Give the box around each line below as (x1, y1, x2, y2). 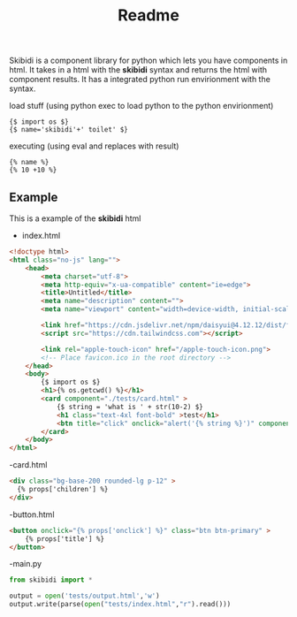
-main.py (9, 559, 42, 569)
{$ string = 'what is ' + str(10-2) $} (56, 402, 203, 411)
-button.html (9, 509, 55, 520)
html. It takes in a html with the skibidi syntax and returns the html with (9, 65, 268, 75)
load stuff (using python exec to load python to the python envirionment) (9, 101, 274, 111)
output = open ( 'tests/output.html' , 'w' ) (9, 591, 161, 601)
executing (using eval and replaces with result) (9, 141, 179, 151)
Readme (118, 5, 179, 26)
